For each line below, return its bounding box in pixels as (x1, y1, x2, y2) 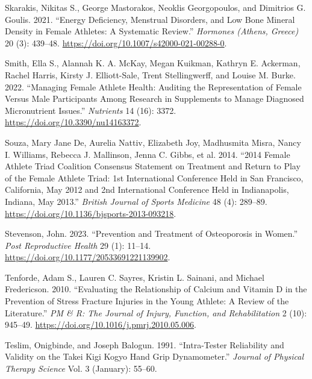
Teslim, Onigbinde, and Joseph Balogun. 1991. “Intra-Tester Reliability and (5, 338, 284, 351)
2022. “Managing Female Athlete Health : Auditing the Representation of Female (5, 80, 302, 93)
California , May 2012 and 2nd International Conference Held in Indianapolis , (5, 183, 289, 196)
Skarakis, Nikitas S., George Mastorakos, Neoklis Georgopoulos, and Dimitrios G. (5, 1, 306, 13)
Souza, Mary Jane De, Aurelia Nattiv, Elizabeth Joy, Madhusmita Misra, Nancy (5, 136, 301, 148)
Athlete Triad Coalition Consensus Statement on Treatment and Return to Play (5, 160, 301, 172)
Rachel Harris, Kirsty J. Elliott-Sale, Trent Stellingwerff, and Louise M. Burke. (5, 68, 296, 81)
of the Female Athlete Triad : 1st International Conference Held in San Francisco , (5, 171, 304, 184)
